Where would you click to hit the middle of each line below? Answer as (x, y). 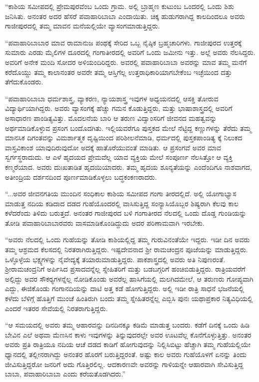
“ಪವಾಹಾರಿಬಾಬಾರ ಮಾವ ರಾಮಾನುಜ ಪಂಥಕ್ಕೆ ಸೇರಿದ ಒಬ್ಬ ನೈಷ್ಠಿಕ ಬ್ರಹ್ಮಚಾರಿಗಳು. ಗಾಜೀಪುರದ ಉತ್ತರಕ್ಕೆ (124, 42)
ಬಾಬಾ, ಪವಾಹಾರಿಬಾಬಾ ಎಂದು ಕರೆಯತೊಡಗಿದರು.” (65, 374)
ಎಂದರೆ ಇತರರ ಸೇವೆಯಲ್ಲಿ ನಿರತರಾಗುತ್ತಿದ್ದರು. (56, 308)
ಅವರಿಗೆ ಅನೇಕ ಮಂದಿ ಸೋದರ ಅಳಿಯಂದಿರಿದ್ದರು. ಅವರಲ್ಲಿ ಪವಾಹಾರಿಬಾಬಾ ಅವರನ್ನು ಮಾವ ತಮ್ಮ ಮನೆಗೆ (126, 62)
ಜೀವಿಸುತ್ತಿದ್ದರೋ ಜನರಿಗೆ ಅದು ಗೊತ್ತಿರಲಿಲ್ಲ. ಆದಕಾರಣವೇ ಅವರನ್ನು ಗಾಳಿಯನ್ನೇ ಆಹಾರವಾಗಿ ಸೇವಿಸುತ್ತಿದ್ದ (124, 364)
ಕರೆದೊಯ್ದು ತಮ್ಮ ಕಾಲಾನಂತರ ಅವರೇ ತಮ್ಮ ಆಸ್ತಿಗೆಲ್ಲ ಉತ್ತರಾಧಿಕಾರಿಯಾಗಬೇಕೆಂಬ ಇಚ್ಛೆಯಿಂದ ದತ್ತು (119, 72)
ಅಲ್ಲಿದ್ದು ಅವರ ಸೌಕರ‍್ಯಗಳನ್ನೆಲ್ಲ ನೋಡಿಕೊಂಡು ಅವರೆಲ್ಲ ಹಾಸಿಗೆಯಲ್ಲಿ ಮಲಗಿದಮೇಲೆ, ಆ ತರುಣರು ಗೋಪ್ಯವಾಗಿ (129, 278)
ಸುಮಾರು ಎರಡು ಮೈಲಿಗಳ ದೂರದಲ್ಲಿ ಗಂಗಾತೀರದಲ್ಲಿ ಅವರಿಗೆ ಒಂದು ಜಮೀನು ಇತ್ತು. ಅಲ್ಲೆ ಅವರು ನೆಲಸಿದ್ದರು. (130, 52)
